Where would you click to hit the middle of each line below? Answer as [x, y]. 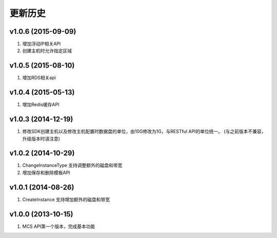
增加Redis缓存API [41, 104]
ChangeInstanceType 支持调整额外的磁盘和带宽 [72, 165]
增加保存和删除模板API [46, 172]
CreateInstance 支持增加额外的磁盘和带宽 [66, 199]
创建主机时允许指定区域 [47, 51]
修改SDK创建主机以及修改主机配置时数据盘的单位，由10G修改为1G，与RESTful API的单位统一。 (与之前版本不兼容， [144, 132]
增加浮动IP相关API [42, 44]
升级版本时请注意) [41, 139]
